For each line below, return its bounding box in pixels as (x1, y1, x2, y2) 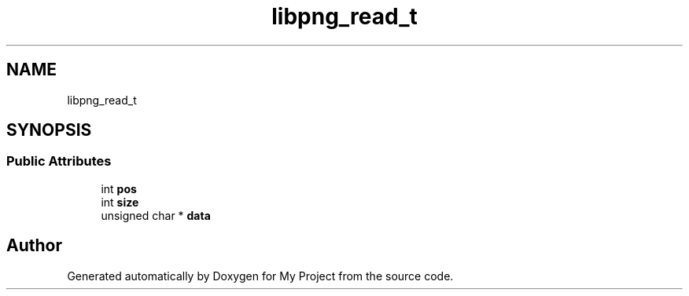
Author (6, 236, 62, 256)
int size (101, 195, 139, 209)
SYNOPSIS (6, 120, 92, 141)
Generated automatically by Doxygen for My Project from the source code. (67, 269, 454, 283)
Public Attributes (6, 153, 112, 170)
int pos (101, 181, 137, 196)
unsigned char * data (101, 208, 211, 222)
